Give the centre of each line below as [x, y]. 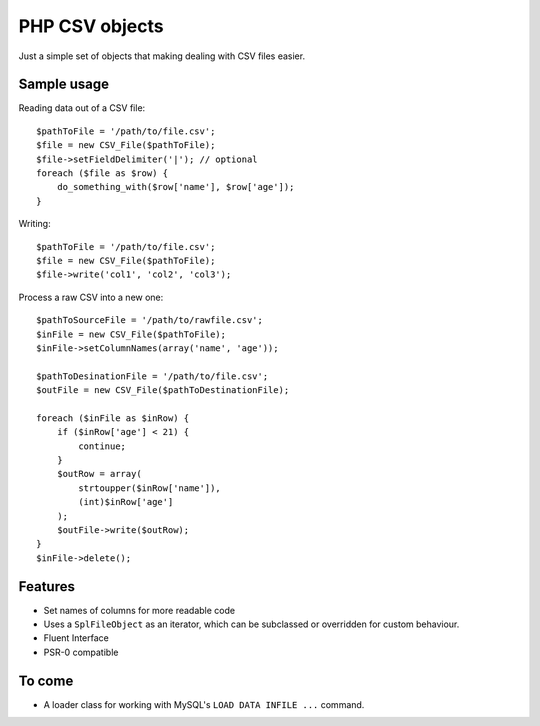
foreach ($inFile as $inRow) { [113, 418]
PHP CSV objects [91, 26]
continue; [102, 446]
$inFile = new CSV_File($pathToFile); [131, 334]
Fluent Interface [76, 638]
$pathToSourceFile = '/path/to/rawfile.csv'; [150, 320]
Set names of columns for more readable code [139, 610]
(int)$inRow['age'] [126, 502]
